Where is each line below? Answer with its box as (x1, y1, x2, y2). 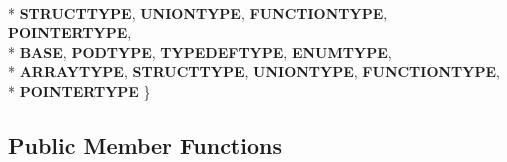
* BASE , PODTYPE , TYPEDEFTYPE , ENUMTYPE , (8, 41, 392, 62)
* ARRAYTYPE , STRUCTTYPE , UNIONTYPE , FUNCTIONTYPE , (8, 61, 500, 82)
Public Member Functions (8, 129, 282, 160)
